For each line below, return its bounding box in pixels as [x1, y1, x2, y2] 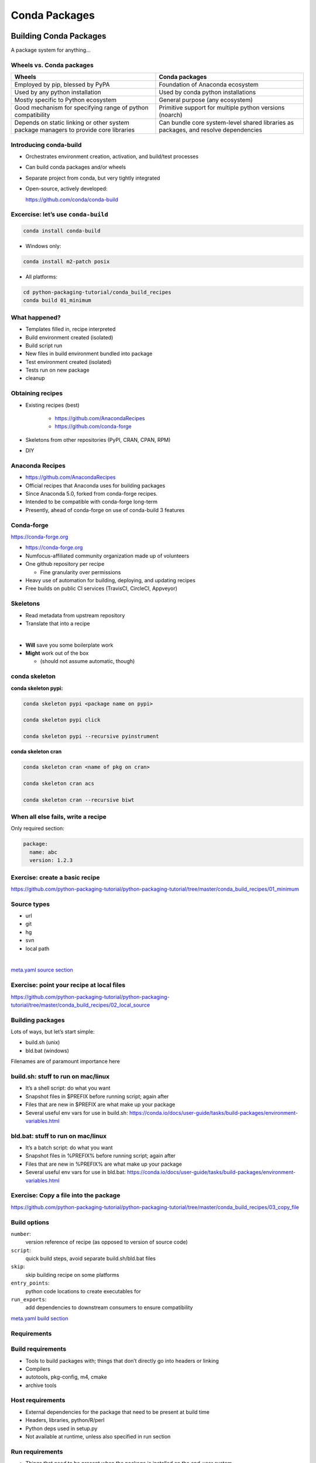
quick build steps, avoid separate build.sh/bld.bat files [25, 1255, 156, 1262]
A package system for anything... [11, 47, 91, 54]
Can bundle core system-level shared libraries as [159, 119, 294, 127]
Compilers [25, 1365, 51, 1372]
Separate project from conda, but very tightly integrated [25, 174, 160, 181]
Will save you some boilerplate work [25, 641, 114, 648]
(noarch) [159, 111, 183, 119]
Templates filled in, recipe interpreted [25, 325, 116, 333]
